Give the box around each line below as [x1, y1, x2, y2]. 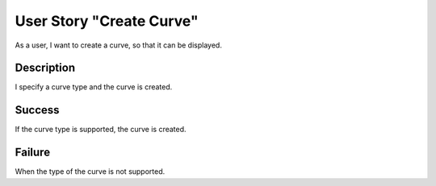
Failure [15, 146, 51, 159]
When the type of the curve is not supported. [15, 167, 166, 176]
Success [15, 103, 60, 117]
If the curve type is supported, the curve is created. [15, 125, 187, 134]
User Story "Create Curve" [15, 12, 199, 30]
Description [15, 61, 76, 75]
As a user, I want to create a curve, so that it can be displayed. [15, 40, 222, 50]
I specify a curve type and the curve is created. [15, 82, 173, 92]
